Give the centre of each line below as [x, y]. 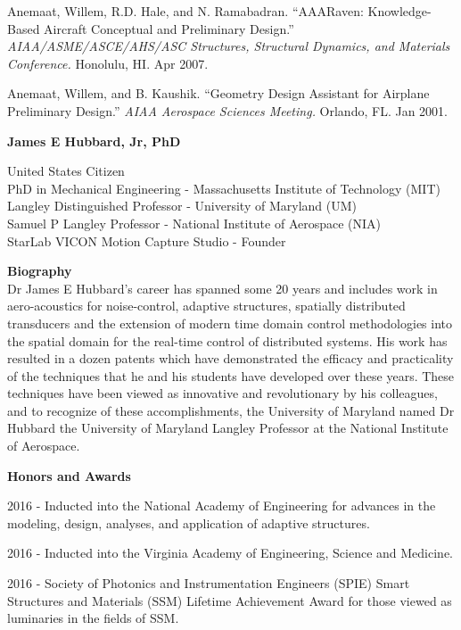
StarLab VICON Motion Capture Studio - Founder [147, 240]
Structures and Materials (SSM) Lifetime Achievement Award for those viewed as [230, 600]
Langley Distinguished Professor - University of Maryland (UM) [182, 206]
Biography [40, 271]
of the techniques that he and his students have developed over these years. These [231, 375]
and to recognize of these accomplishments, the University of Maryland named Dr [231, 410]
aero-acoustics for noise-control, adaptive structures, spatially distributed [206, 306]
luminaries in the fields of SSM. [93, 618]
